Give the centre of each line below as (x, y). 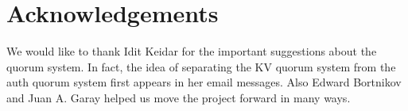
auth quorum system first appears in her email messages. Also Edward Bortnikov (204, 82)
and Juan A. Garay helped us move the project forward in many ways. (179, 97)
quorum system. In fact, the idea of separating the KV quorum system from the (201, 66)
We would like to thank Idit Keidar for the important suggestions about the (192, 51)
